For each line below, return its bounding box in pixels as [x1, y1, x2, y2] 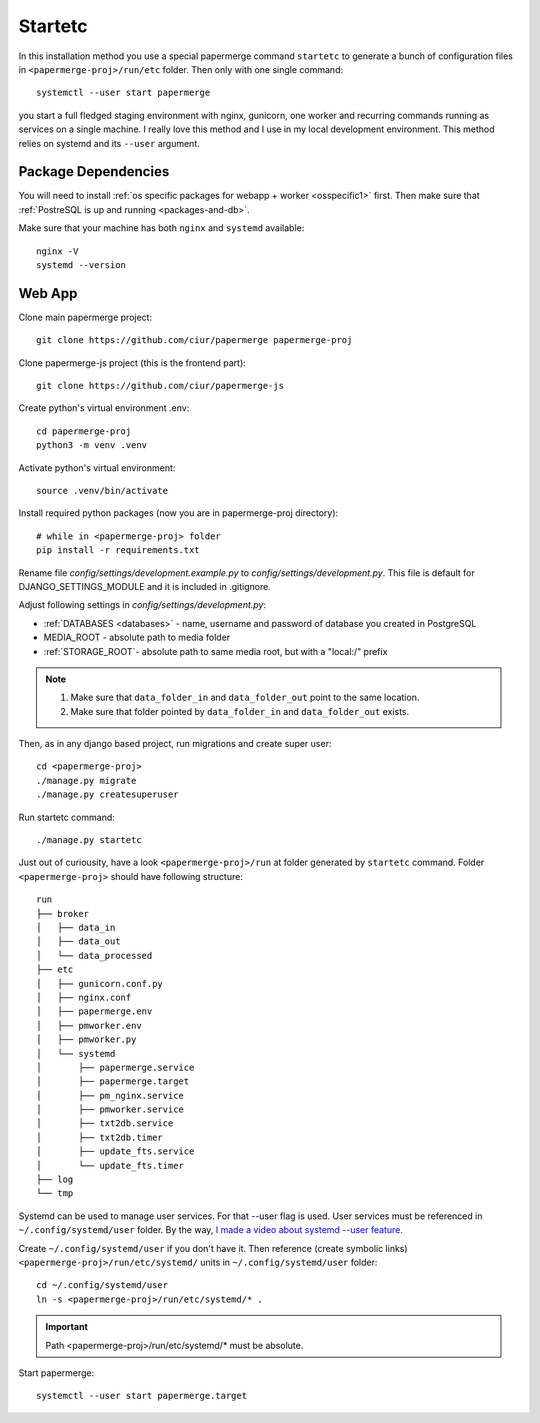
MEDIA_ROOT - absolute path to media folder [43, 631, 231, 644]
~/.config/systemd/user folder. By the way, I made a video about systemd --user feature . [18, 1224, 404, 1236]
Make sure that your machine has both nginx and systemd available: [18, 222, 305, 234]
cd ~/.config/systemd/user [36, 1280, 169, 1291]
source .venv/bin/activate [36, 485, 169, 496]
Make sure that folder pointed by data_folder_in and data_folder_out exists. [70, 705, 410, 717]
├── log [36, 1174, 74, 1185]
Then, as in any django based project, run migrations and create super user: [18, 738, 332, 750]
